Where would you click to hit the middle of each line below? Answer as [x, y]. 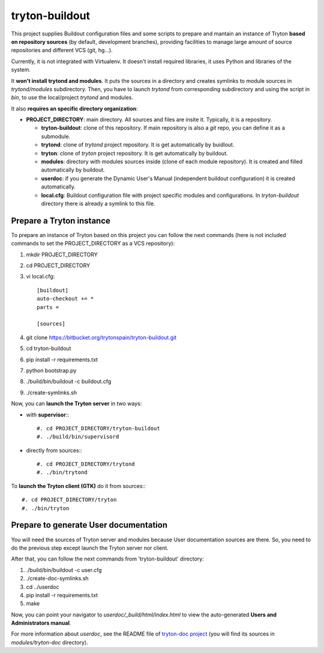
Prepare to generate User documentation [89, 525]
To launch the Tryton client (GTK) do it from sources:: [78, 486]
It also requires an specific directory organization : [74, 109]
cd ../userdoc [43, 587]
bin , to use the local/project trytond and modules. [72, 98]
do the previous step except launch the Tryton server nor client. [90, 548]
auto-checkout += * [65, 299]
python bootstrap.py [51, 370]
